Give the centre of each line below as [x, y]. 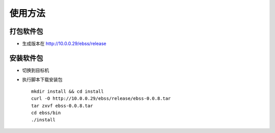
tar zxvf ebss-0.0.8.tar [62, 105]
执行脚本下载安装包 [42, 79]
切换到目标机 [36, 70]
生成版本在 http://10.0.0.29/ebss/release [64, 44]
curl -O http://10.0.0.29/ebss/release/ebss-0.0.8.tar [101, 99]
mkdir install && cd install [67, 91]
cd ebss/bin [46, 113]
